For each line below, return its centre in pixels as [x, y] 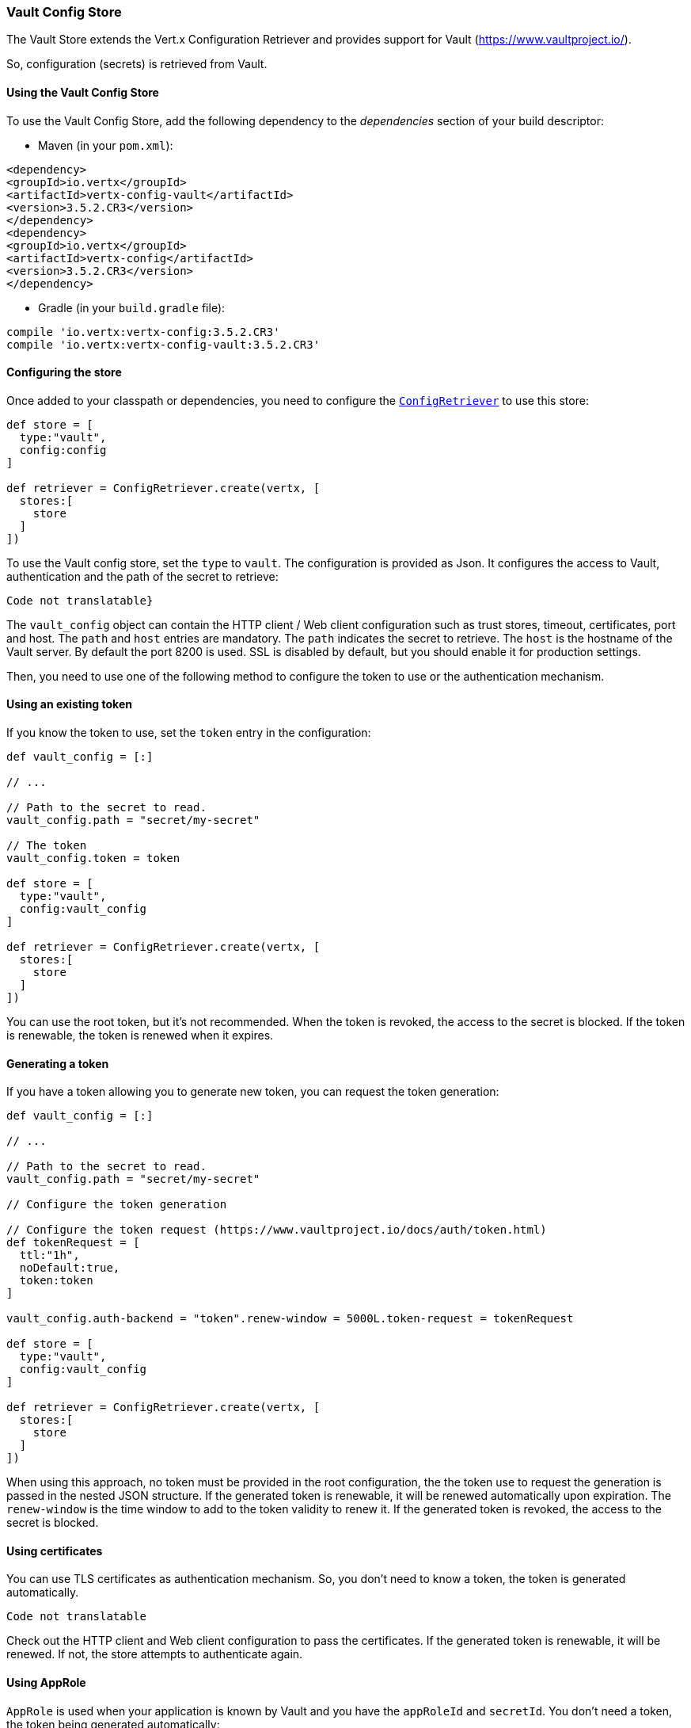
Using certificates [55, 1551]
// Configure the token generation [117, 1205]
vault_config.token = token [93, 858]
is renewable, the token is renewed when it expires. [140, 1036]
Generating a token [58, 1063]
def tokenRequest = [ [73, 1243]
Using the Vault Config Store [83, 92]
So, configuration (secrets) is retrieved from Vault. [137, 64]
